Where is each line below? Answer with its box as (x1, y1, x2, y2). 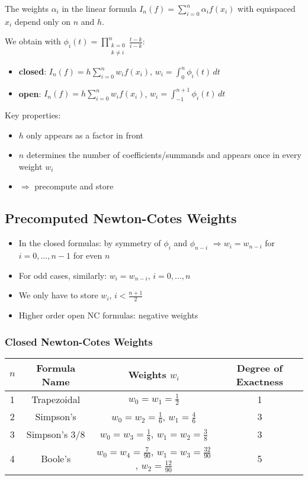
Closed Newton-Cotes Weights (5, 334, 153, 349)
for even (73, 249, 102, 262)
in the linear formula (62, 2, 137, 14)
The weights (5, 2, 49, 14)
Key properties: (5, 109, 61, 121)
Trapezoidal (31, 392, 81, 406)
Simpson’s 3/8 (26, 427, 85, 441)
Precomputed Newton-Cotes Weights (5, 209, 237, 227)
